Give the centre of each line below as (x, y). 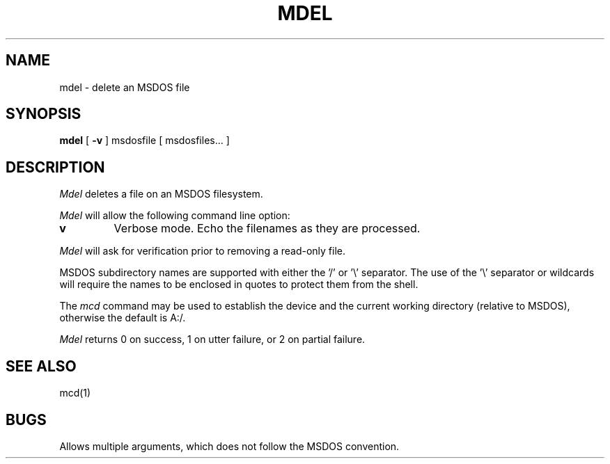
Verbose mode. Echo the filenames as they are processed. (267, 229)
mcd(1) (75, 393)
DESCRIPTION (55, 167)
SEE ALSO (41, 366)
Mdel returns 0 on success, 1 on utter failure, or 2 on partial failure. (212, 339)
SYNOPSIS (44, 114)
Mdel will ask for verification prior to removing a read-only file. (203, 251)
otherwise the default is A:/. (123, 318)
